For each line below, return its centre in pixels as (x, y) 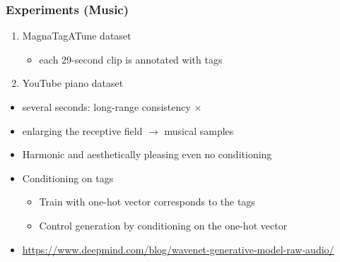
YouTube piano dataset (73, 83)
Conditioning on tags (68, 178)
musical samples (199, 130)
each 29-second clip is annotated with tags (131, 59)
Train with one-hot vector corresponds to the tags (147, 202)
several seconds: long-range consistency (106, 107)
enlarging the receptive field (82, 130)
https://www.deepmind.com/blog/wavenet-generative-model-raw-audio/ (178, 249)
